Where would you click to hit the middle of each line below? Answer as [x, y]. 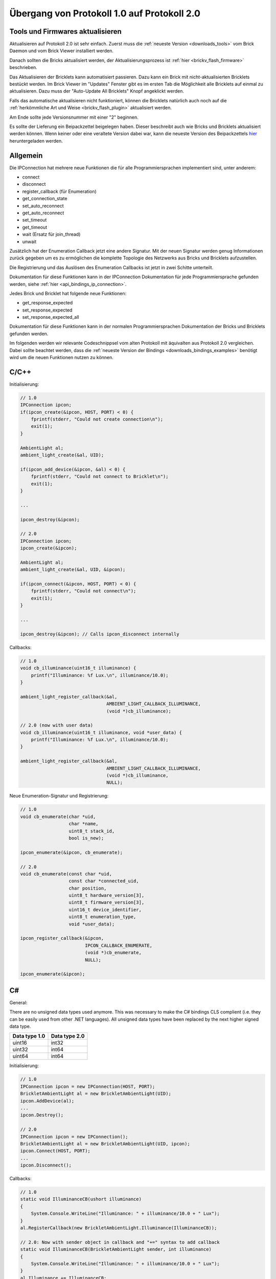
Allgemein [26, 155]
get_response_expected [48, 303]
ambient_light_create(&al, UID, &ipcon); [73, 570]
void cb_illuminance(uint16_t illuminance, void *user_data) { [101, 732]
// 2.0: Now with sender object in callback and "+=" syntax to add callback [120, 1242]
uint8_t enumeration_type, [102, 917]
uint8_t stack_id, [92, 831]
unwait [29, 241]
